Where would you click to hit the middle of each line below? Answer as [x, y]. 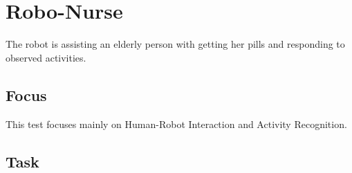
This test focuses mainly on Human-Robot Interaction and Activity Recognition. [176, 124]
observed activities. [46, 57]
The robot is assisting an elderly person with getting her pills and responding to [175, 44]
